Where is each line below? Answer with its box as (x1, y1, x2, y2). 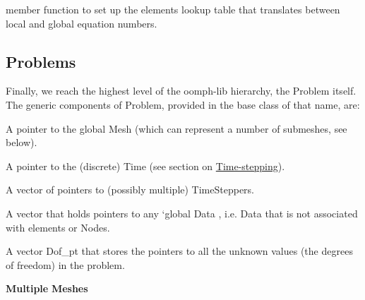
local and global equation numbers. (6, 16, 157, 30)
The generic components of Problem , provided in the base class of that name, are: (6, 97, 360, 112)
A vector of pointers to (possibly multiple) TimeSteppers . (6, 182, 255, 197)
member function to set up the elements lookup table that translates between (6, 2, 340, 16)
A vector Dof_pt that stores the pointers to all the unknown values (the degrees (6, 244, 353, 258)
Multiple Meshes (6, 281, 88, 296)
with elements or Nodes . (6, 220, 110, 234)
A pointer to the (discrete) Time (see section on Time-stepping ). (6, 158, 285, 173)
